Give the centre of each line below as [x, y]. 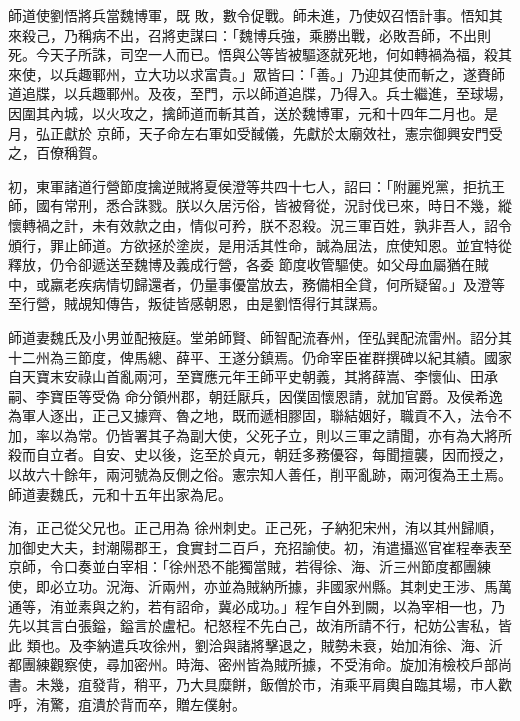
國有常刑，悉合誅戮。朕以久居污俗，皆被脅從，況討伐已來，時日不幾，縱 [273, 205]
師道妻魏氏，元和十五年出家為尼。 [120, 493]
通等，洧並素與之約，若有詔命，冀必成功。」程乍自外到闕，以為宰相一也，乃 [256, 605]
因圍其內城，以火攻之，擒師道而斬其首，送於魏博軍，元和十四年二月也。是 [253, 112]
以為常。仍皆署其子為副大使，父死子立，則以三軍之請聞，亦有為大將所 [280, 434]
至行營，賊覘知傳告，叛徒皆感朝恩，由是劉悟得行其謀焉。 [197, 303]
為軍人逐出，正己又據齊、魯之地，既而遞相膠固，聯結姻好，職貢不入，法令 [253, 415]
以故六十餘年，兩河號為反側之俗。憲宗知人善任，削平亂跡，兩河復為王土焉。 [260, 474]
